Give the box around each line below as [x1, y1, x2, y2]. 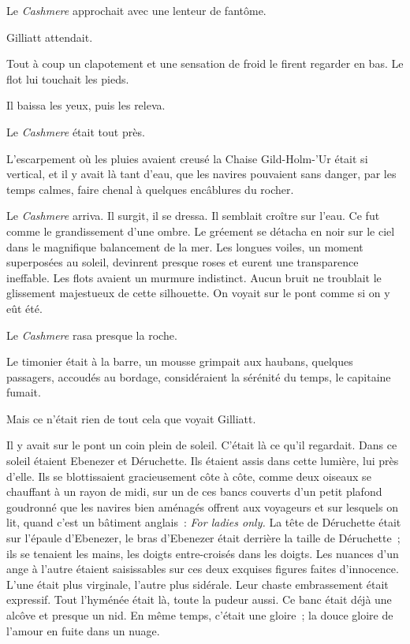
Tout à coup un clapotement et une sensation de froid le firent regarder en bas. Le [6, 55, 404, 72]
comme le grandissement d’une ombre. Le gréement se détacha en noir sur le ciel [6, 222, 395, 239]
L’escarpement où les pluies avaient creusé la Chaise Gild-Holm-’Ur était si [6, 150, 368, 166]
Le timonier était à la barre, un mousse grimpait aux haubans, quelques [6, 353, 353, 370]
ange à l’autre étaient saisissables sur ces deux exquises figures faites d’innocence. [6, 560, 399, 577]
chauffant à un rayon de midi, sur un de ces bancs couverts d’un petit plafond [6, 483, 382, 500]
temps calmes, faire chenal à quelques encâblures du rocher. [6, 181, 294, 197]
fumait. [6, 384, 41, 400]
